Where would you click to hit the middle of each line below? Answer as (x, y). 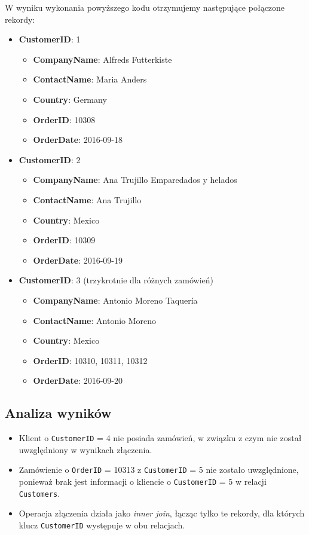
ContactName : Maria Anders (90, 79)
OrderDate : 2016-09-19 (78, 260)
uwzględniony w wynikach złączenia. (85, 449)
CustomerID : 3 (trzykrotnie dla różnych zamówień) (116, 280)
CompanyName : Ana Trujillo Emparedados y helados (135, 180)
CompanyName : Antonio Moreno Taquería (115, 300)
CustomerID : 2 (50, 159)
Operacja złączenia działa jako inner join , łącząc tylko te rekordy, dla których (162, 513)
